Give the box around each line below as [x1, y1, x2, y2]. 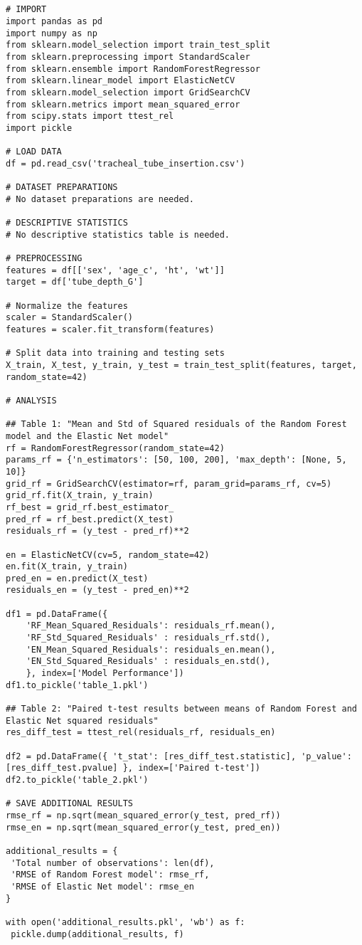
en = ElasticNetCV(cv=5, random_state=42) [6, 549, 210, 560]
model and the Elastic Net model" [6, 431, 169, 441]
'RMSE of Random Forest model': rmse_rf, [11, 870, 210, 880]
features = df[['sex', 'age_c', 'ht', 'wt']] [6, 265, 225, 275]
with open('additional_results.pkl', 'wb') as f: [6, 917, 245, 927]
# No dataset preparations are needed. [6, 194, 194, 204]
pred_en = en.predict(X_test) [6, 573, 149, 584]
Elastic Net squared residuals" [6, 715, 159, 726]
